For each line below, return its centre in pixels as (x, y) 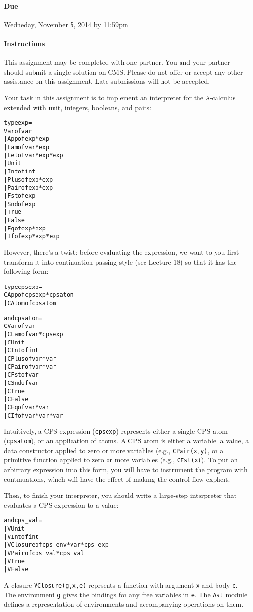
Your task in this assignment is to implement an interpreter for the (104, 97)
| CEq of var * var (27, 407)
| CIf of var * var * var (34, 415)
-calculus (222, 97)
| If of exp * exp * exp (32, 237)
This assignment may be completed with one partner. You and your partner (117, 62)
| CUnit (14, 342)
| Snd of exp (20, 204)
